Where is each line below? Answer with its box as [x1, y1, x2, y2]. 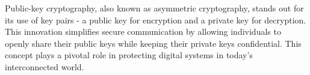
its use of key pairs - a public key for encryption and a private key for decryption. [5, 13, 306, 26]
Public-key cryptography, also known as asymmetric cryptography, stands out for [5, 2, 304, 14]
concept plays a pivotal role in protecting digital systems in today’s [5, 49, 253, 61]
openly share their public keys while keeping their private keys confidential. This [5, 37, 302, 49]
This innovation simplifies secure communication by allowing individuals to [5, 25, 281, 38]
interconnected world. [5, 60, 84, 73]
